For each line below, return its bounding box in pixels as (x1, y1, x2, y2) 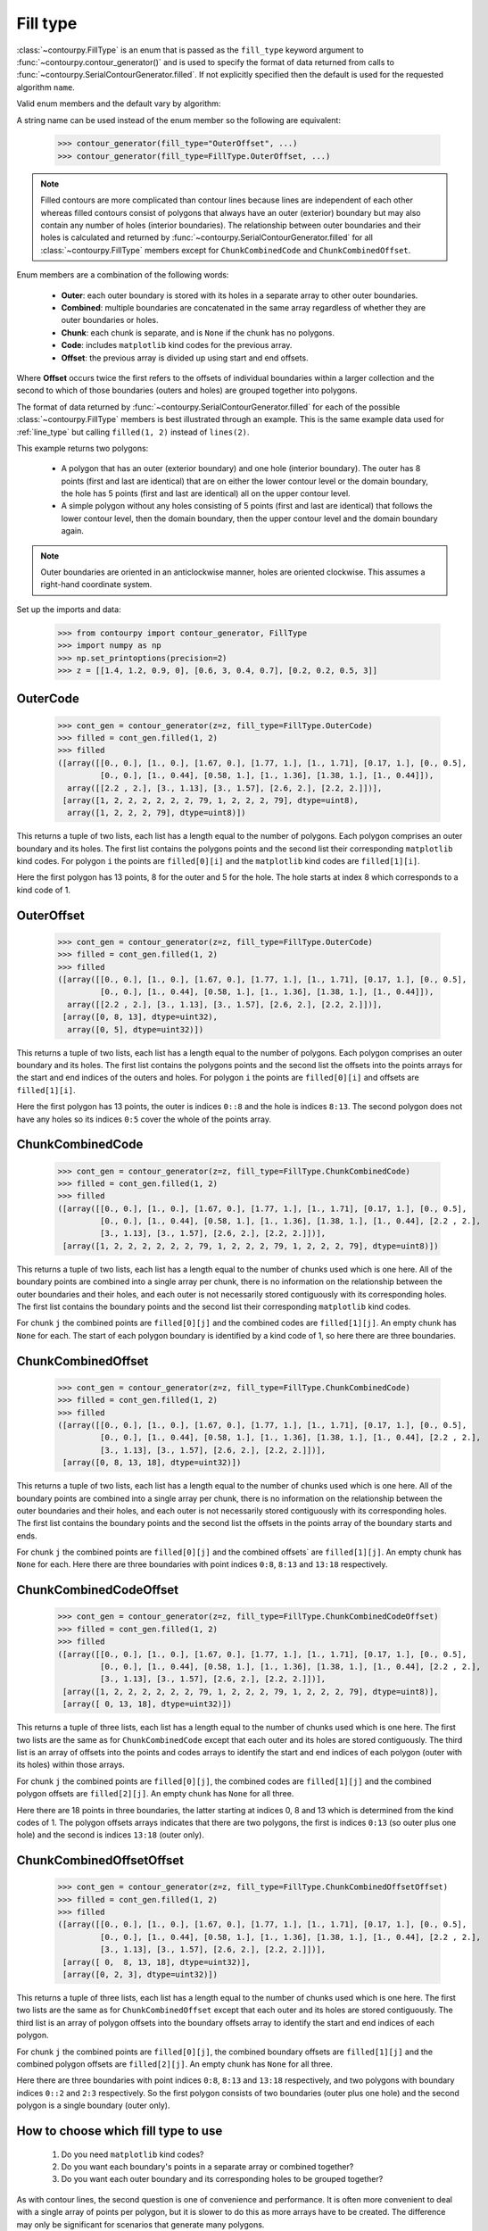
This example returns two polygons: (16, 443, 149, 453)
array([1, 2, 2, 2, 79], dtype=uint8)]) (67, 808, 246, 818)
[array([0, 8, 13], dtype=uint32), (62, 1012, 219, 1022)
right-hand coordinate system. (40, 579, 153, 590)
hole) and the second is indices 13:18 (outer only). (16, 1829, 204, 1840)
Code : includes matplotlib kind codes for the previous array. (61, 340, 293, 351)
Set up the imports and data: (16, 603, 121, 615)
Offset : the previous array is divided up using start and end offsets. (61, 352, 309, 363)
